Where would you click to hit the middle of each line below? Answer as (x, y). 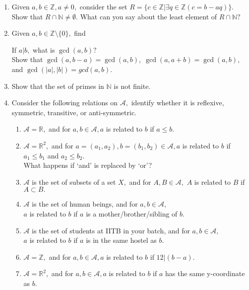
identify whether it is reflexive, (178, 103)
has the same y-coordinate (205, 273)
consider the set (103, 6)
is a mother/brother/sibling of (132, 213)
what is (44, 49)
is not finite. (132, 86)
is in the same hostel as (121, 240)
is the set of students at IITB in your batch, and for (111, 230)
